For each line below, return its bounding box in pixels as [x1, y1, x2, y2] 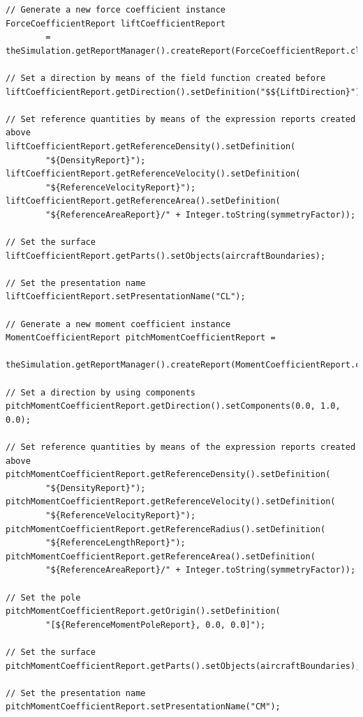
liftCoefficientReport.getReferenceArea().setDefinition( [6, 196, 281, 206]
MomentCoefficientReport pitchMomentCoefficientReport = [6, 333, 276, 343]
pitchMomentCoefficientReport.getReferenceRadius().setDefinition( [6, 524, 326, 534]
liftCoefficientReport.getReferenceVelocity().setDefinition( [6, 169, 301, 179]
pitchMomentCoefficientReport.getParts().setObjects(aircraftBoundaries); [6, 661, 361, 671]
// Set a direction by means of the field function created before [6, 73, 326, 83]
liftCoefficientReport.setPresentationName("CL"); [6, 292, 246, 302]
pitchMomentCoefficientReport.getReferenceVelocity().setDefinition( [6, 497, 336, 507]
